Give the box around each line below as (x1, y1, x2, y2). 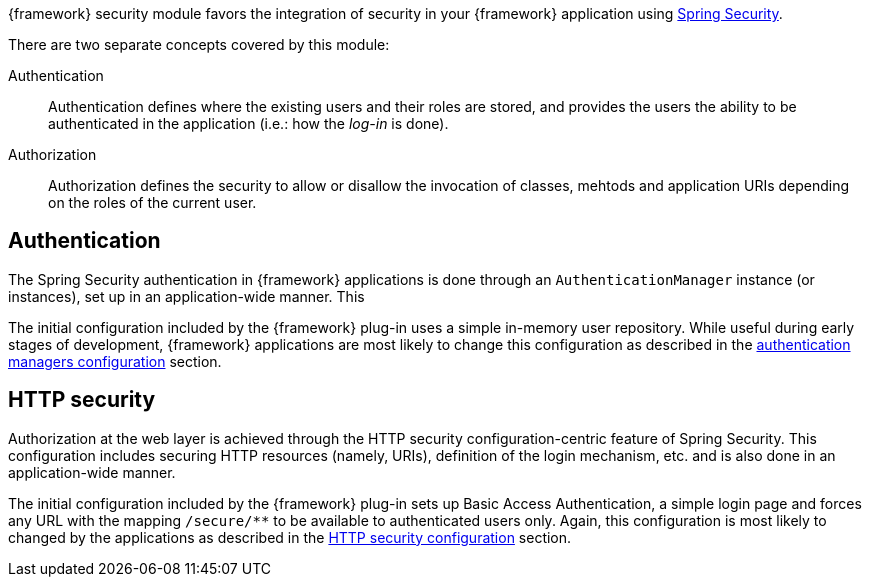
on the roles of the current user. (48, 194, 257, 211)
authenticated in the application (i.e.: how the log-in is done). (48, 115, 449, 132)
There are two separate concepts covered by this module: (8, 36, 390, 53)
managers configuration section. (8, 352, 222, 370)
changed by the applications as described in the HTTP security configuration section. (8, 528, 572, 546)
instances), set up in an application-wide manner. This (8, 287, 365, 305)
